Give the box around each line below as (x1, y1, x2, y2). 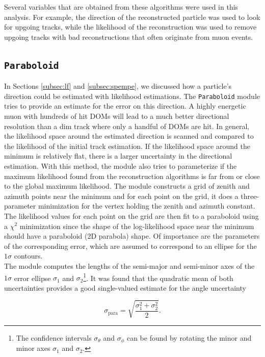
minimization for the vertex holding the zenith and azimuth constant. (38, 200, 255, 211)
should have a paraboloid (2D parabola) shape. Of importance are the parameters (4, 231, 260, 241)
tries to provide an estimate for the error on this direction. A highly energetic (4, 100, 246, 111)
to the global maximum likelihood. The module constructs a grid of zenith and (4, 181, 250, 191)
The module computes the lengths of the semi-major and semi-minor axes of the (4, 260, 255, 271)
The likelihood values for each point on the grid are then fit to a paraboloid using (4, 210, 259, 221)
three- (241, 190, 259, 201)
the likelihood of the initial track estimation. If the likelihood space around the (4, 140, 250, 151)
